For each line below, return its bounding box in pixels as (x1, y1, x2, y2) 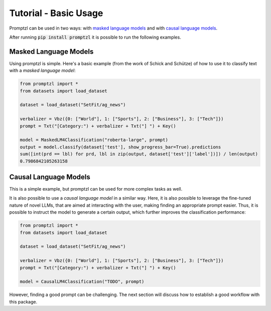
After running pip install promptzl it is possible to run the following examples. (9, 34, 182, 40)
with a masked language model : (9, 68, 76, 74)
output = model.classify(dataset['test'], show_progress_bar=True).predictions (20, 144, 221, 150)
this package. (9, 298, 38, 304)
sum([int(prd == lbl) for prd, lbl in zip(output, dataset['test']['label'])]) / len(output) (20, 151, 258, 157)
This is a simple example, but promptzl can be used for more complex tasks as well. (9, 186, 183, 192)
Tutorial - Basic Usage (9, 8, 103, 19)
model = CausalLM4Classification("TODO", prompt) (20, 279, 145, 284)
